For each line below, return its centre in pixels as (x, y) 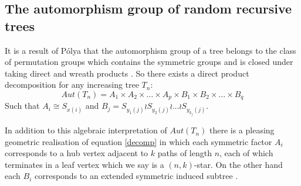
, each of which (246, 153)
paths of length (185, 153)
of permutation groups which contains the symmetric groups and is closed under (149, 62)
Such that (22, 106)
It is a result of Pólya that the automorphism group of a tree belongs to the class (150, 50)
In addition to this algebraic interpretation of (86, 130)
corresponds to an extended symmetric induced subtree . (136, 176)
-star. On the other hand (238, 164)
